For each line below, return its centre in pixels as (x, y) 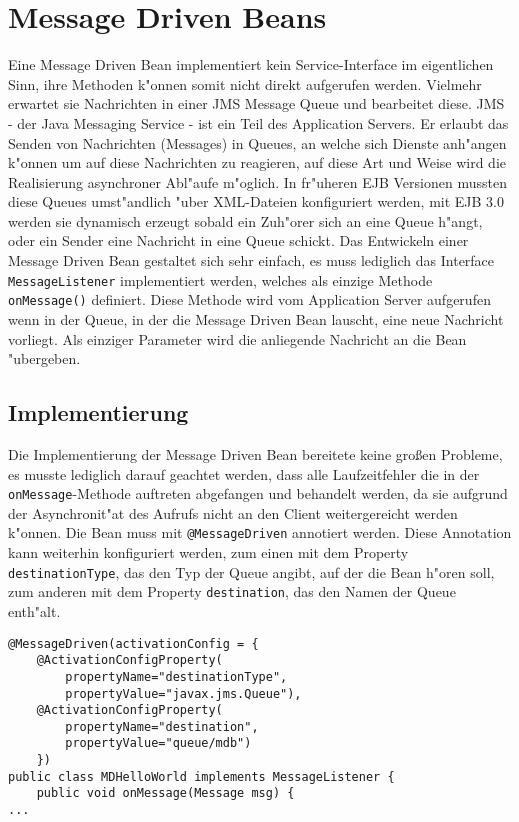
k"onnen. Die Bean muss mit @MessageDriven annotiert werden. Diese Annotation (260, 532)
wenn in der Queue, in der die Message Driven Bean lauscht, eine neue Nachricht (256, 318)
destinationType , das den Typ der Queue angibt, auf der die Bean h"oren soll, (251, 571)
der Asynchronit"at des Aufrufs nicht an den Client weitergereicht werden (233, 512)
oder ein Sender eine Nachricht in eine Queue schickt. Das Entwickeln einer (238, 240)
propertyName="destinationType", (176, 676)
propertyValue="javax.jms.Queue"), (183, 693)
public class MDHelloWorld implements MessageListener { (201, 776)
